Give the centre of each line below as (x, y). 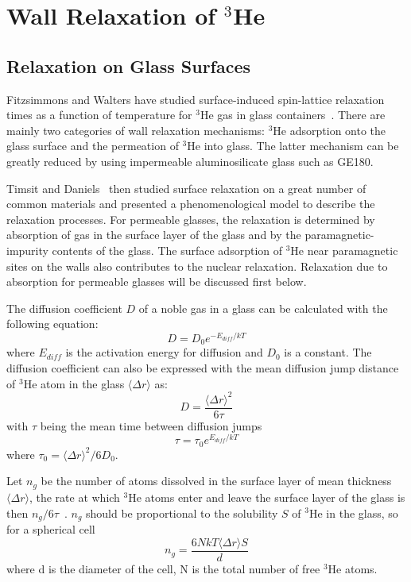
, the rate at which (74, 497)
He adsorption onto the (330, 130)
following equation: (52, 324)
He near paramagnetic (344, 250)
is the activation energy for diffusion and (164, 352)
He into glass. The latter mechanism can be (293, 146)
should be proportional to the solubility (182, 513)
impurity (27, 250)
